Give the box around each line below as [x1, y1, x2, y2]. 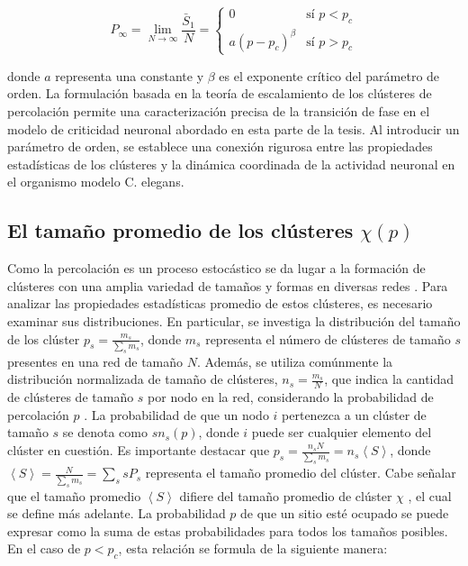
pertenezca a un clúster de [282, 405, 427, 424]
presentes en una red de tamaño [7, 351, 184, 370]
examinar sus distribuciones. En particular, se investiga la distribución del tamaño [7, 312, 461, 331]
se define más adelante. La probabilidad [7, 504, 226, 523]
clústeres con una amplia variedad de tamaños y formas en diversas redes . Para [7, 276, 448, 295]
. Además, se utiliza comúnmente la [196, 351, 393, 370]
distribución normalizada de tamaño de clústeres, [7, 370, 278, 388]
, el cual [408, 486, 452, 505]
